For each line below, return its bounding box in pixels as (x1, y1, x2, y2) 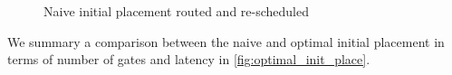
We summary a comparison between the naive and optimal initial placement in (7, 32, 445, 51)
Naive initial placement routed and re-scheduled (43, 2, 309, 20)
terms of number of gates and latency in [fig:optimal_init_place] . (7, 50, 370, 69)
